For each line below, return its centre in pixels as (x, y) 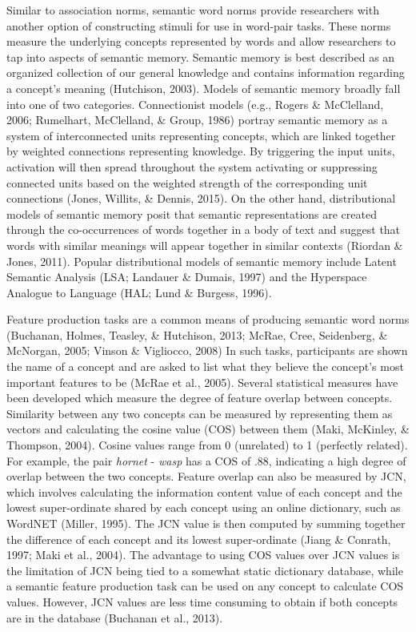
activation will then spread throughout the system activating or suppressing (192, 166)
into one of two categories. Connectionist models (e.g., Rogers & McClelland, (195, 104)
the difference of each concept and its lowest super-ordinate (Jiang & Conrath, (199, 539)
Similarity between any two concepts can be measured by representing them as (200, 413)
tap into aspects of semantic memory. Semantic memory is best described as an (201, 56)
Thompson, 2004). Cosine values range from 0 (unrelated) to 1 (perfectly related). (207, 445)
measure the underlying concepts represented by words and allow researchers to (201, 41)
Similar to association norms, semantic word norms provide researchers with (193, 10)
